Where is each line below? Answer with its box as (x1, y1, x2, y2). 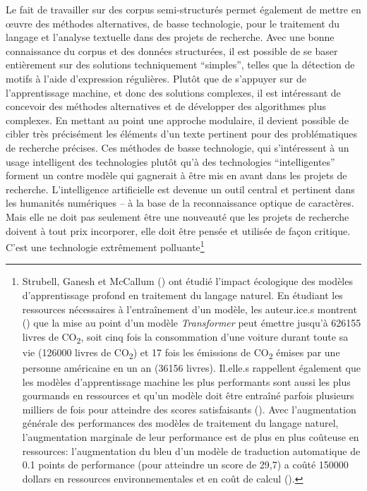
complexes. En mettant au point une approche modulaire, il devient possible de (6, 112, 349, 127)
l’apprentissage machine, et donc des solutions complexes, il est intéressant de (6, 85, 341, 99)
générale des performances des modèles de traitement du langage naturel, (22, 416, 339, 430)
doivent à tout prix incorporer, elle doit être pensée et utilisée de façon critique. (6, 223, 351, 238)
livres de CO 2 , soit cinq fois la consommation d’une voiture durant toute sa (22, 329, 349, 346)
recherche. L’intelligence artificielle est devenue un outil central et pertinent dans (6, 181, 355, 196)
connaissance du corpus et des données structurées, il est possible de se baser (6, 43, 338, 58)
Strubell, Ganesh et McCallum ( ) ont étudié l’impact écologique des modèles (22, 274, 353, 289)
